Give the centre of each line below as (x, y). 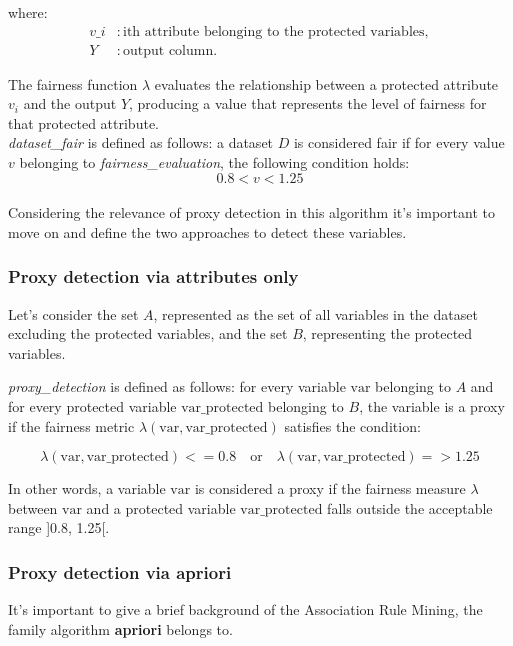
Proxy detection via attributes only (153, 276)
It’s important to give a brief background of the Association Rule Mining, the (245, 609)
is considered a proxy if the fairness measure (330, 488)
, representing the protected (387, 333)
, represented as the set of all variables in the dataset (315, 313)
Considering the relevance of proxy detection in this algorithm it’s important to (251, 212)
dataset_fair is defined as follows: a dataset (141, 142)
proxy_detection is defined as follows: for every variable (177, 386)
